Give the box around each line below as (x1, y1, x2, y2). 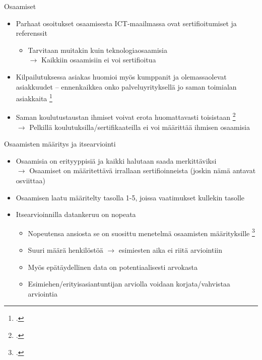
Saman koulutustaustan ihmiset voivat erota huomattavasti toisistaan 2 (16, 110, 236, 122)
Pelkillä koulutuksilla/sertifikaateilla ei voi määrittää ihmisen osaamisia (29, 121, 250, 132)
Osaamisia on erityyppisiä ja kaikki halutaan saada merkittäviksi (16, 155, 217, 166)
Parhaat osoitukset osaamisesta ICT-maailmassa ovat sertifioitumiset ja (16, 18, 237, 28)
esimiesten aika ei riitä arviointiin (118, 245, 222, 255)
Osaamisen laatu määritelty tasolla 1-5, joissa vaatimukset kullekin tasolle (16, 192, 245, 202)
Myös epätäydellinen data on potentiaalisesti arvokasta (28, 261, 198, 272)
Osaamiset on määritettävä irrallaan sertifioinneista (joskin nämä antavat (29, 165, 256, 176)
